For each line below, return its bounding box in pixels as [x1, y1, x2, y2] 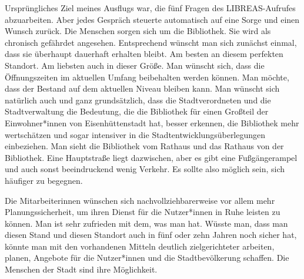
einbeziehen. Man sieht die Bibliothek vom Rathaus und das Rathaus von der [5, 140, 284, 152]
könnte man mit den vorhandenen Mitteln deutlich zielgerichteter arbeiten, [5, 240, 275, 252]
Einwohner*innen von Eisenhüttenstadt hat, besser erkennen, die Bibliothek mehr [5, 116, 299, 129]
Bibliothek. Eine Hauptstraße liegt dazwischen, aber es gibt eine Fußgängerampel [5, 151, 298, 163]
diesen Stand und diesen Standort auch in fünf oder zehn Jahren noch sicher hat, [5, 228, 297, 241]
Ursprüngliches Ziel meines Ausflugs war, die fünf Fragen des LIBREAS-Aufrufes [5, 2, 296, 14]
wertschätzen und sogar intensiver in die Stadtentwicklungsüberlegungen [5, 128, 266, 140]
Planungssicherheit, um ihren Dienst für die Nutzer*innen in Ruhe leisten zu [5, 206, 280, 218]
